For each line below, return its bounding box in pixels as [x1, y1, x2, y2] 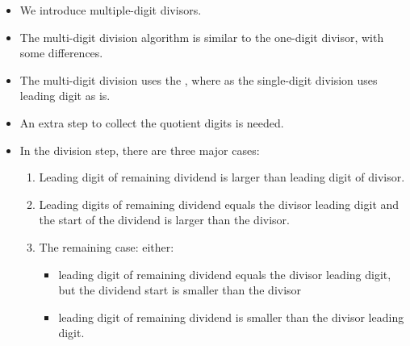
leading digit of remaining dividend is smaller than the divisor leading [58, 308, 404, 325]
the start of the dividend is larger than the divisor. [39, 211, 290, 228]
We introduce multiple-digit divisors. [19, 2, 202, 18]
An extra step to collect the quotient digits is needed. [19, 114, 284, 131]
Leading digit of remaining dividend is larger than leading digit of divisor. [39, 169, 405, 186]
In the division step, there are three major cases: [19, 141, 260, 158]
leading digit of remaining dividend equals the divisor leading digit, [58, 265, 391, 282]
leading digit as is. [19, 87, 111, 104]
